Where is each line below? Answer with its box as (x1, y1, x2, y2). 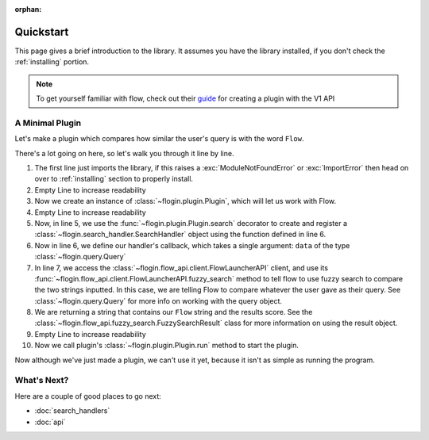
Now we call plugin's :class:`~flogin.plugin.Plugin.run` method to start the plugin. (34, 341, 300, 350)
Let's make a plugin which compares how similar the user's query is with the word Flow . (14, 134, 304, 143)
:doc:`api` (34, 417, 66, 427)
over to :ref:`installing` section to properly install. (34, 174, 194, 184)
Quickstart (14, 25, 69, 39)
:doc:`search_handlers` (34, 406, 110, 415)
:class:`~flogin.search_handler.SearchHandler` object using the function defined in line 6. (34, 230, 327, 239)
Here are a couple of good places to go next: (14, 391, 162, 400)
